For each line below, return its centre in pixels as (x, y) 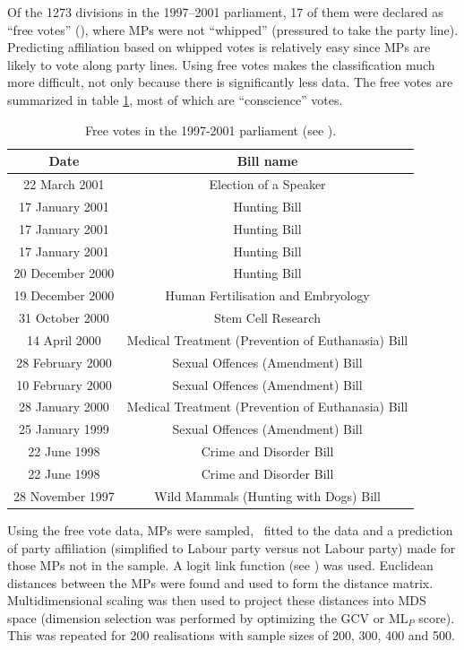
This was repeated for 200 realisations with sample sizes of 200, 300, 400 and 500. (231, 635)
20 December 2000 (64, 273)
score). (437, 617)
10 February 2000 (64, 384)
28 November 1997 (64, 495)
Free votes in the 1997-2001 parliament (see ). (211, 130)
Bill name (267, 161)
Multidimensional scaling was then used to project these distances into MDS (217, 600)
